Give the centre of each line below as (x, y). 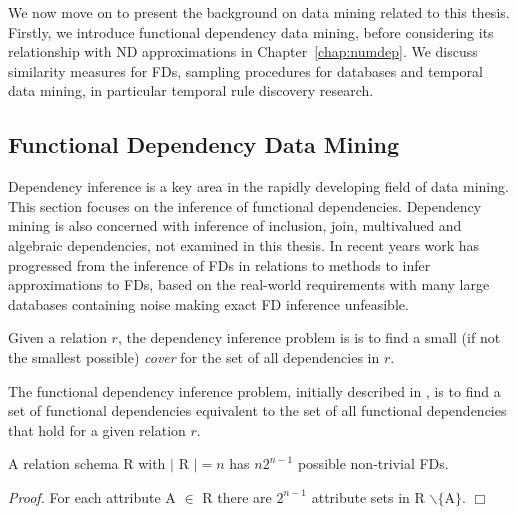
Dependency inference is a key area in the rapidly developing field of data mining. (258, 186)
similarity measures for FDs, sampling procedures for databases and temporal (245, 70)
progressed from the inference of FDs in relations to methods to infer (219, 264)
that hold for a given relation (97, 429)
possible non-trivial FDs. (373, 463)
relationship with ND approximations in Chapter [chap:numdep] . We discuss (243, 51)
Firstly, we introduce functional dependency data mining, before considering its (251, 31)
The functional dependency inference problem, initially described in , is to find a (254, 390)
